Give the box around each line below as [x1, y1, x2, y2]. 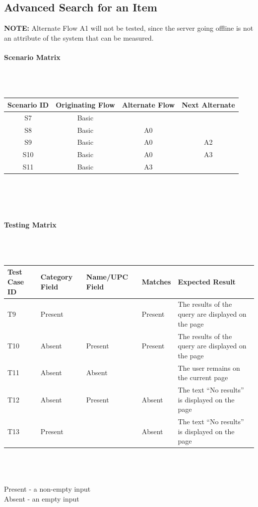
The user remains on [178, 362, 240, 373]
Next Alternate [182, 99, 235, 110]
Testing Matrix [4, 219, 57, 229]
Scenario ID [7, 99, 49, 110]
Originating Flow [56, 99, 115, 110]
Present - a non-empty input [4, 484, 91, 494]
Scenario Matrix [4, 52, 61, 62]
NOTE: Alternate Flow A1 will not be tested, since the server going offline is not [4, 23, 254, 33]
